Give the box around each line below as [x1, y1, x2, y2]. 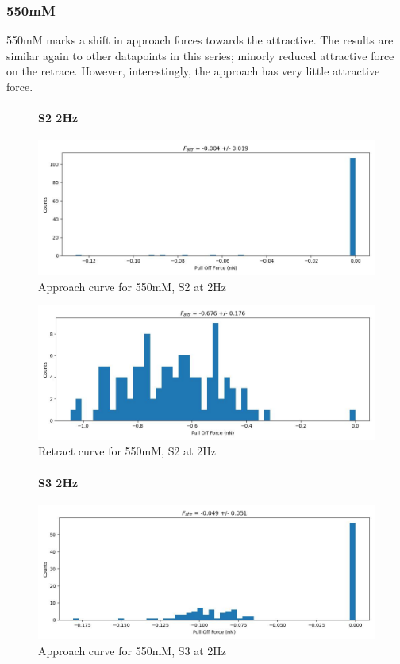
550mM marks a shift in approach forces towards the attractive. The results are [6, 32, 394, 48]
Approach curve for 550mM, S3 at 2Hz [38, 642, 226, 658]
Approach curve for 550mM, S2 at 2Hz [38, 278, 226, 294]
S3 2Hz [38, 474, 79, 490]
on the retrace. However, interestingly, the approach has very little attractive [6, 63, 380, 79]
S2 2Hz [38, 109, 79, 126]
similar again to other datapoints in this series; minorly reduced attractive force [6, 47, 394, 63]
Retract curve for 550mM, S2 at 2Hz [38, 443, 216, 459]
